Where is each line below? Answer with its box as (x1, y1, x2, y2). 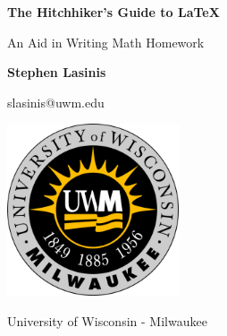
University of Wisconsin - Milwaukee (7, 311, 207, 330)
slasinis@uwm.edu (7, 92, 105, 111)
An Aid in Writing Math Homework (7, 32, 205, 51)
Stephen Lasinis (7, 63, 106, 82)
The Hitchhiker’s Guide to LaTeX (7, 3, 220, 21)
